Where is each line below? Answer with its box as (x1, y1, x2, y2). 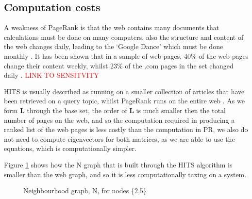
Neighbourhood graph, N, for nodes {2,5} (23, 185, 147, 196)
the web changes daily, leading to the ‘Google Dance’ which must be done (4, 41, 223, 51)
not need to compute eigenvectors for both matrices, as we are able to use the (4, 133, 235, 144)
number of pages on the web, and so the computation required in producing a (4, 115, 235, 125)
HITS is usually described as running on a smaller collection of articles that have (4, 86, 245, 96)
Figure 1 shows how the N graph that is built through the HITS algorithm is (4, 159, 233, 169)
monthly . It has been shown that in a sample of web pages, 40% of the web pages (4, 50, 249, 61)
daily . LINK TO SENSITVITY (4, 70, 99, 80)
